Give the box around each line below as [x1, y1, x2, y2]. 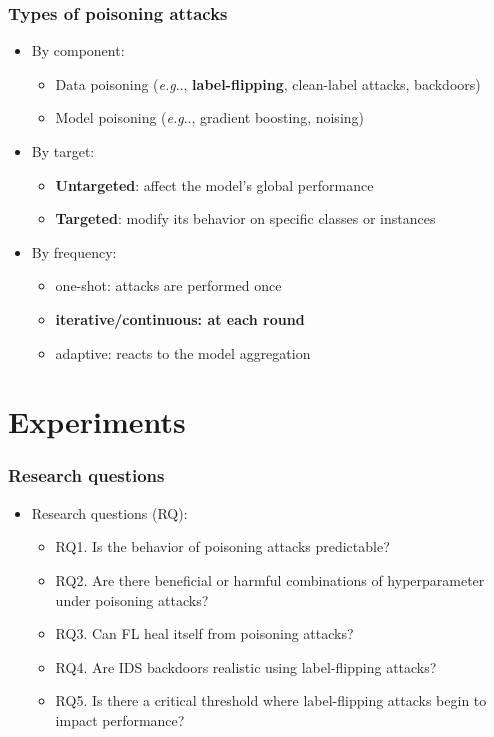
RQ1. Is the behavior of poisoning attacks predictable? [55, 536, 390, 557]
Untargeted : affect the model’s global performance [55, 174, 374, 195]
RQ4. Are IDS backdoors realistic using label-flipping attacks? [55, 656, 437, 677]
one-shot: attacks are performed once [55, 275, 282, 296]
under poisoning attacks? [55, 589, 209, 610]
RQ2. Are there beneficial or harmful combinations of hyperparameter [55, 569, 485, 590]
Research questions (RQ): [31, 502, 188, 523]
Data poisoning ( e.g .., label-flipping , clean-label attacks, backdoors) [55, 73, 481, 94]
